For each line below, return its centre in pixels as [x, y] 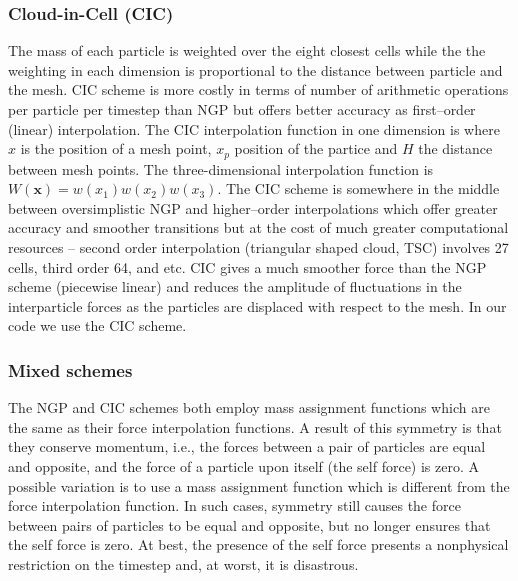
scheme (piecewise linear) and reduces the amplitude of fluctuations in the [235, 286]
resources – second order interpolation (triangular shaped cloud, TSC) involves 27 [258, 247]
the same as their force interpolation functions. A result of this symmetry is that [255, 426]
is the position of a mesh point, [116, 148]
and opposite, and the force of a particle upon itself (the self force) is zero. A [244, 465]
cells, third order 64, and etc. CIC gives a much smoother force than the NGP [247, 266]
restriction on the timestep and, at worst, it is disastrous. [183, 563]
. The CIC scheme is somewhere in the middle [358, 188]
